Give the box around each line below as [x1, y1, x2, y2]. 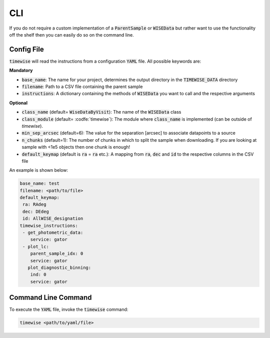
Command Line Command [9, 293, 92, 302]
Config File [9, 45, 44, 54]
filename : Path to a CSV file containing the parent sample [21, 84, 143, 90]
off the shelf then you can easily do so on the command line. [9, 32, 134, 38]
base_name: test [19, 181, 60, 186]
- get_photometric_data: [22, 230, 83, 235]
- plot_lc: [22, 243, 49, 249]
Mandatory [9, 68, 33, 74]
